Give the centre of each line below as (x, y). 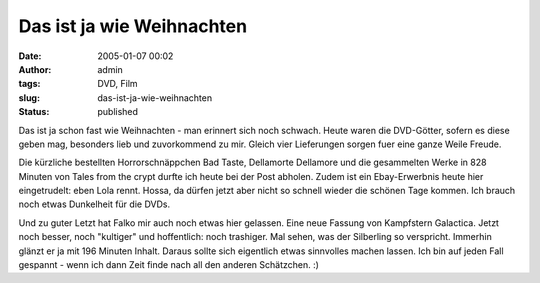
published (118, 112)
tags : (29, 84)
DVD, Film (118, 84)
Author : (35, 69)
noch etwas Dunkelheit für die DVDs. (94, 204)
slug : (29, 97)
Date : (30, 56)
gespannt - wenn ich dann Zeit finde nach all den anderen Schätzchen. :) (169, 265)
